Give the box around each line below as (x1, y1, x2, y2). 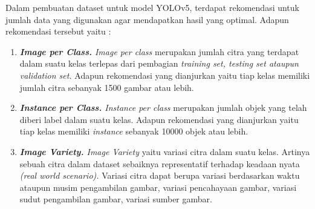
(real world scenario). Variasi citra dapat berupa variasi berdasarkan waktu (19, 169, 300, 182)
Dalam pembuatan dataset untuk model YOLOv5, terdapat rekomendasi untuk (5, 1, 299, 13)
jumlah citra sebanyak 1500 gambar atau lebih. (19, 81, 194, 93)
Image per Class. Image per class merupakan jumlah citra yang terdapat (19, 45, 299, 58)
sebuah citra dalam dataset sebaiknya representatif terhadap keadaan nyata (19, 157, 300, 170)
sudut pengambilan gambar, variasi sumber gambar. (19, 193, 212, 205)
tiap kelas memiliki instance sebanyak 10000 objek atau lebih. (19, 125, 248, 138)
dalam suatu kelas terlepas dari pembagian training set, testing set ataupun (19, 57, 299, 70)
